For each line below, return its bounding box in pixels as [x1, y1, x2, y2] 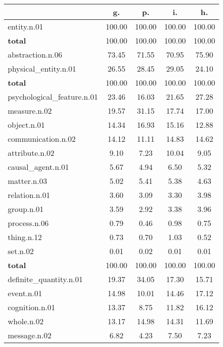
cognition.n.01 [8, 302, 55, 313]
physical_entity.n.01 [8, 63, 77, 74]
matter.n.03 [8, 175, 47, 186]
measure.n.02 [8, 105, 52, 116]
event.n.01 [8, 287, 42, 299]
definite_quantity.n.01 [8, 273, 83, 285]
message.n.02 [8, 330, 51, 341]
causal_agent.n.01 [8, 161, 69, 172]
